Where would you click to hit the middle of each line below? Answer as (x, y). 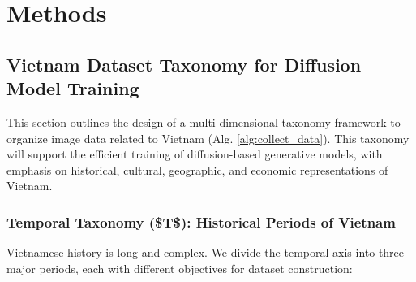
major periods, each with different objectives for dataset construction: (180, 268)
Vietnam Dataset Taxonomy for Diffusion (184, 64)
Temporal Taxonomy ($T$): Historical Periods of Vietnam (201, 221)
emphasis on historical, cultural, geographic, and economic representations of (197, 169)
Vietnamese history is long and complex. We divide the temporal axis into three (206, 252)
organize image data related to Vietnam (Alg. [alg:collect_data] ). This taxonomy (208, 138)
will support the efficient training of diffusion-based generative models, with (195, 154)
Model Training (73, 88)
